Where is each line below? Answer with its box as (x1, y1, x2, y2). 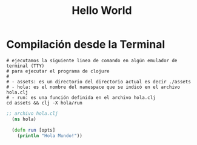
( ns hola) (12, 116, 36, 122)
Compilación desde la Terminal (6, 37, 165, 51)
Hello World (72, 4, 132, 18)
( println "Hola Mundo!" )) (17, 132, 83, 139)
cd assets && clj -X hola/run (6, 100, 83, 106)
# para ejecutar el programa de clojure (6, 68, 110, 74)
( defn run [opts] (12, 127, 56, 133)
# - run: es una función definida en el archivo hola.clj (6, 94, 156, 100)
